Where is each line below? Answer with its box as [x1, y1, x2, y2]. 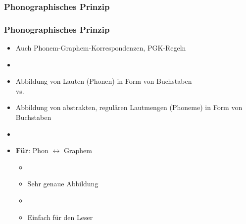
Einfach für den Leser [27, 212, 93, 222]
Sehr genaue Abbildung [27, 178, 98, 189]
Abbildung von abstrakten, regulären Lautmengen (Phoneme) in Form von [15, 102, 243, 112]
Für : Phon [15, 145, 49, 156]
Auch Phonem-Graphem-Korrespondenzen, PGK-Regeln [15, 43, 186, 53]
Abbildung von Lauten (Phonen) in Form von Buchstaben [15, 76, 192, 86]
